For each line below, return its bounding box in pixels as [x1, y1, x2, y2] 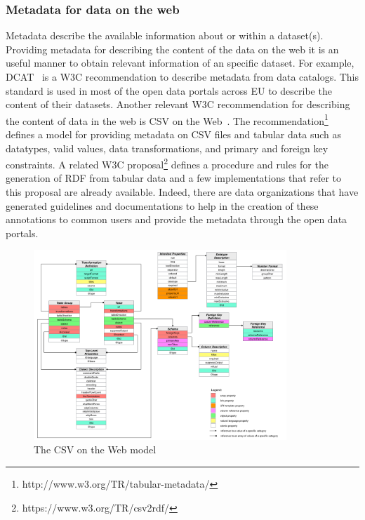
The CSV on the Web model [34, 442, 157, 457]
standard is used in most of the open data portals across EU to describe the [6, 83, 332, 98]
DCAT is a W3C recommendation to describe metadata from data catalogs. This [6, 69, 359, 84]
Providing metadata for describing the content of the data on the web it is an [6, 41, 339, 56]
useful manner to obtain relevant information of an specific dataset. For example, [6, 55, 354, 70]
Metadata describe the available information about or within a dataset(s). [6, 28, 324, 43]
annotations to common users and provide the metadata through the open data [6, 212, 347, 227]
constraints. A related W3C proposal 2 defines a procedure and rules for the [6, 155, 328, 171]
